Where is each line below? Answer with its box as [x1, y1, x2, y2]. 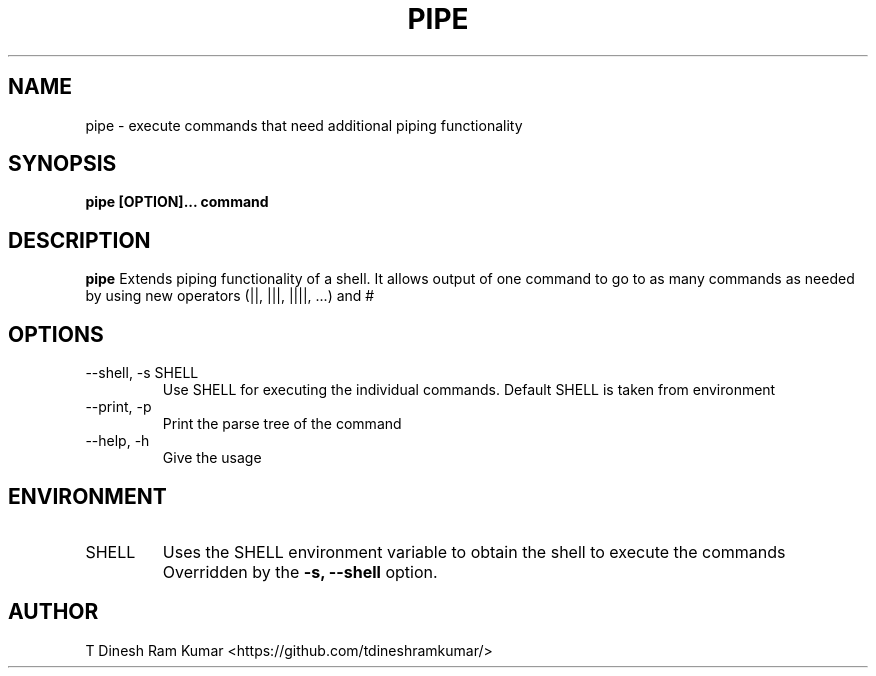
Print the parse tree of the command [162, 415, 402, 433]
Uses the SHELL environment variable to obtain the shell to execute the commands [162, 541, 786, 562]
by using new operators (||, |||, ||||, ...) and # [85, 287, 375, 305]
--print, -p [85, 398, 152, 416]
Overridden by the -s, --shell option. [162, 561, 438, 582]
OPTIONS [8, 321, 104, 347]
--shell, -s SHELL [85, 364, 199, 382]
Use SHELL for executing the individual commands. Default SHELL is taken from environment [162, 381, 776, 399]
